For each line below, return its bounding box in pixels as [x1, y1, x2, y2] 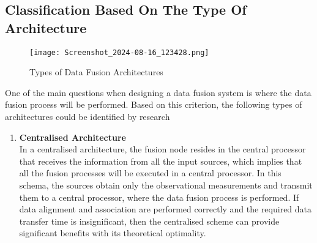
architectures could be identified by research [5, 110, 170, 123]
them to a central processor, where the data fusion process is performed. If [19, 190, 299, 203]
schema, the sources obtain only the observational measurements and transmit [19, 179, 313, 191]
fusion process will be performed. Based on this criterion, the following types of [5, 98, 302, 111]
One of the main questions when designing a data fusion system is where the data [5, 86, 311, 99]
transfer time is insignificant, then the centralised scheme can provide [19, 214, 280, 227]
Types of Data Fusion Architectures [29, 65, 163, 78]
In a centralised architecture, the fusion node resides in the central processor [19, 143, 306, 155]
